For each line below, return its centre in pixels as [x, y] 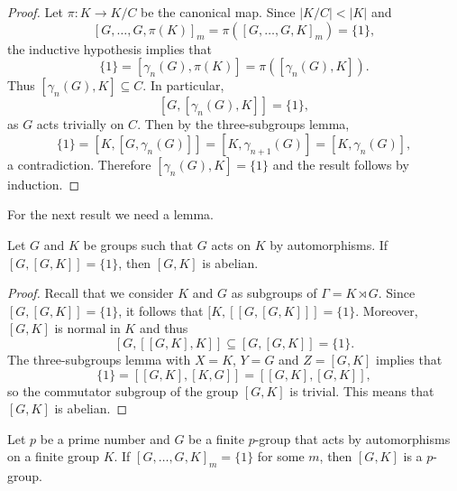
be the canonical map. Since [218, 12]
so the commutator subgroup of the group [123, 390]
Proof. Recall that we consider [91, 293]
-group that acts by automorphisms [352, 438]
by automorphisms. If [329, 244]
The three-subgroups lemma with [99, 359]
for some [281, 456]
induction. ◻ [44, 184]
